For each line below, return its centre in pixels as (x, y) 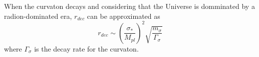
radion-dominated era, (38, 16)
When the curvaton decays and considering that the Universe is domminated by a (129, 6)
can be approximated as (123, 16)
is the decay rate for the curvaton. (86, 48)
